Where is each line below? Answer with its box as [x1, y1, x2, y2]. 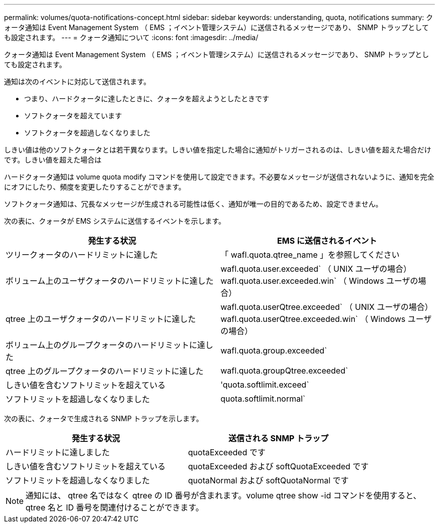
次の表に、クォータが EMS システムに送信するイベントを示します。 [4, 217, 226, 225]
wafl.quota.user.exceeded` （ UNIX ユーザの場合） [221, 264, 411, 274]
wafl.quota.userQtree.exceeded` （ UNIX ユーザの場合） [221, 302, 433, 312]
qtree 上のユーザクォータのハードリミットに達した [6, 314, 196, 324]
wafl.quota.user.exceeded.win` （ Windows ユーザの [221, 276, 418, 286]
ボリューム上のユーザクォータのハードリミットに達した [6, 276, 214, 286]
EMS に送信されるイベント [277, 236, 377, 246]
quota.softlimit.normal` [221, 394, 306, 404]
